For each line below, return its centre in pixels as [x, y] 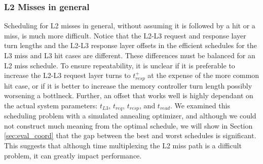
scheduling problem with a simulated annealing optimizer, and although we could [130, 116]
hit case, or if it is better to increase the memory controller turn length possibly [128, 85]
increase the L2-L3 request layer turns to [67, 75]
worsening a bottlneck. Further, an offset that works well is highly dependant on [129, 95]
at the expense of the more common [203, 75]
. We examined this [200, 105]
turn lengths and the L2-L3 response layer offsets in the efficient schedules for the [130, 45]
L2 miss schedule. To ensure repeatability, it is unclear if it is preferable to [120, 65]
